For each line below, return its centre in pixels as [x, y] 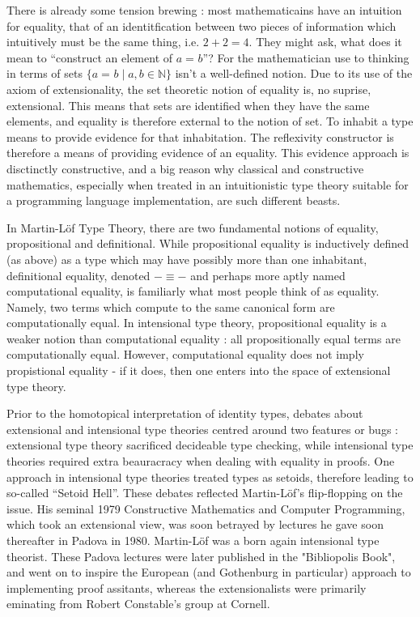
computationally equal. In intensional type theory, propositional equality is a [197, 323]
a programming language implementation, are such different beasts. [174, 200]
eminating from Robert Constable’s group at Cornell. [138, 604]
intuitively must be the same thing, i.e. [103, 42]
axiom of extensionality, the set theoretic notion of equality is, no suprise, [189, 89]
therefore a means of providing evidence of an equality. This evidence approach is [208, 153]
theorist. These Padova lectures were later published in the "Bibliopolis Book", [201, 556]
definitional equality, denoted [78, 275]
